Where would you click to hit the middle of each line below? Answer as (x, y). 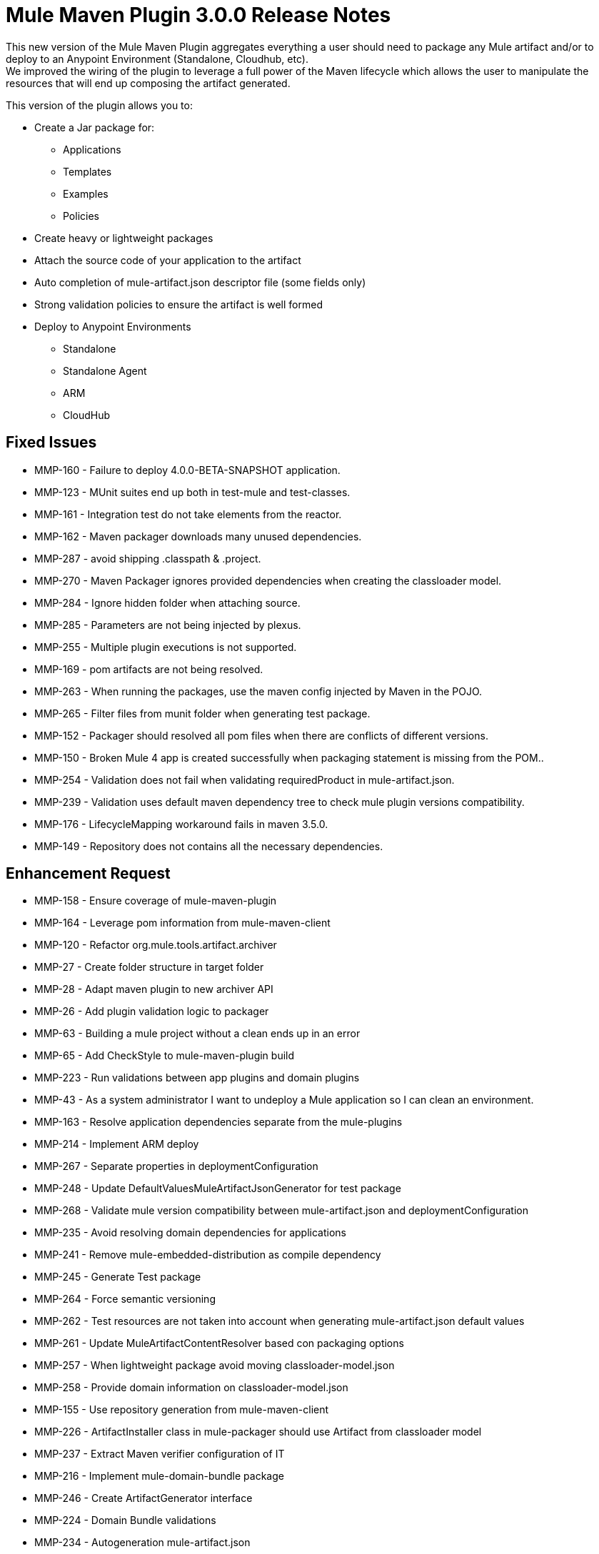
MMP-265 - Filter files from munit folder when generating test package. (202, 713)
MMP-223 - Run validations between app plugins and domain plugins (197, 1078)
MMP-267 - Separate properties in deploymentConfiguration (176, 1166)
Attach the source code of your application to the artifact (168, 260)
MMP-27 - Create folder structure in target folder (149, 967)
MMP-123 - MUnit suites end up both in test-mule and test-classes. (192, 492)
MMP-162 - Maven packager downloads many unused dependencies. (198, 536)
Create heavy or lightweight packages (124, 238)
